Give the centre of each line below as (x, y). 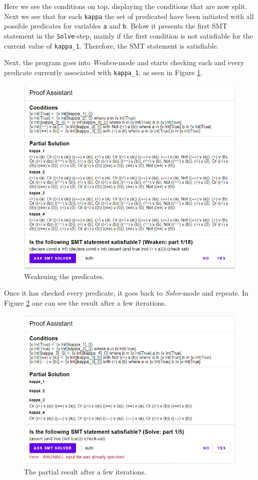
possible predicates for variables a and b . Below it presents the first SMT (116, 26)
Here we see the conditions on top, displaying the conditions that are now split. (126, 6)
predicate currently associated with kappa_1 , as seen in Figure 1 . (103, 72)
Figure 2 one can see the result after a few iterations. (85, 302)
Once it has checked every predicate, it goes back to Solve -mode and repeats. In (126, 293)
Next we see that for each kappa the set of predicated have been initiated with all (129, 16)
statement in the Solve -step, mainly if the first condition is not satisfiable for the (128, 35)
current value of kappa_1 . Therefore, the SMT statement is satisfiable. (111, 45)
